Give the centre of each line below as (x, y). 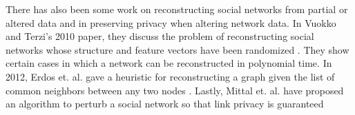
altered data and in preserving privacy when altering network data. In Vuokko (171, 22)
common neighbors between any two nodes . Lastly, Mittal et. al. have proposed (175, 90)
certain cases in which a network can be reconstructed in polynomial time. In (169, 63)
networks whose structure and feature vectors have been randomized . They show (177, 49)
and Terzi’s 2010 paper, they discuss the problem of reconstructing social (160, 36)
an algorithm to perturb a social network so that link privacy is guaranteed (165, 104)
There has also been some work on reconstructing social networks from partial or (177, 9)
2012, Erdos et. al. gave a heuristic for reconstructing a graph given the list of (170, 76)
